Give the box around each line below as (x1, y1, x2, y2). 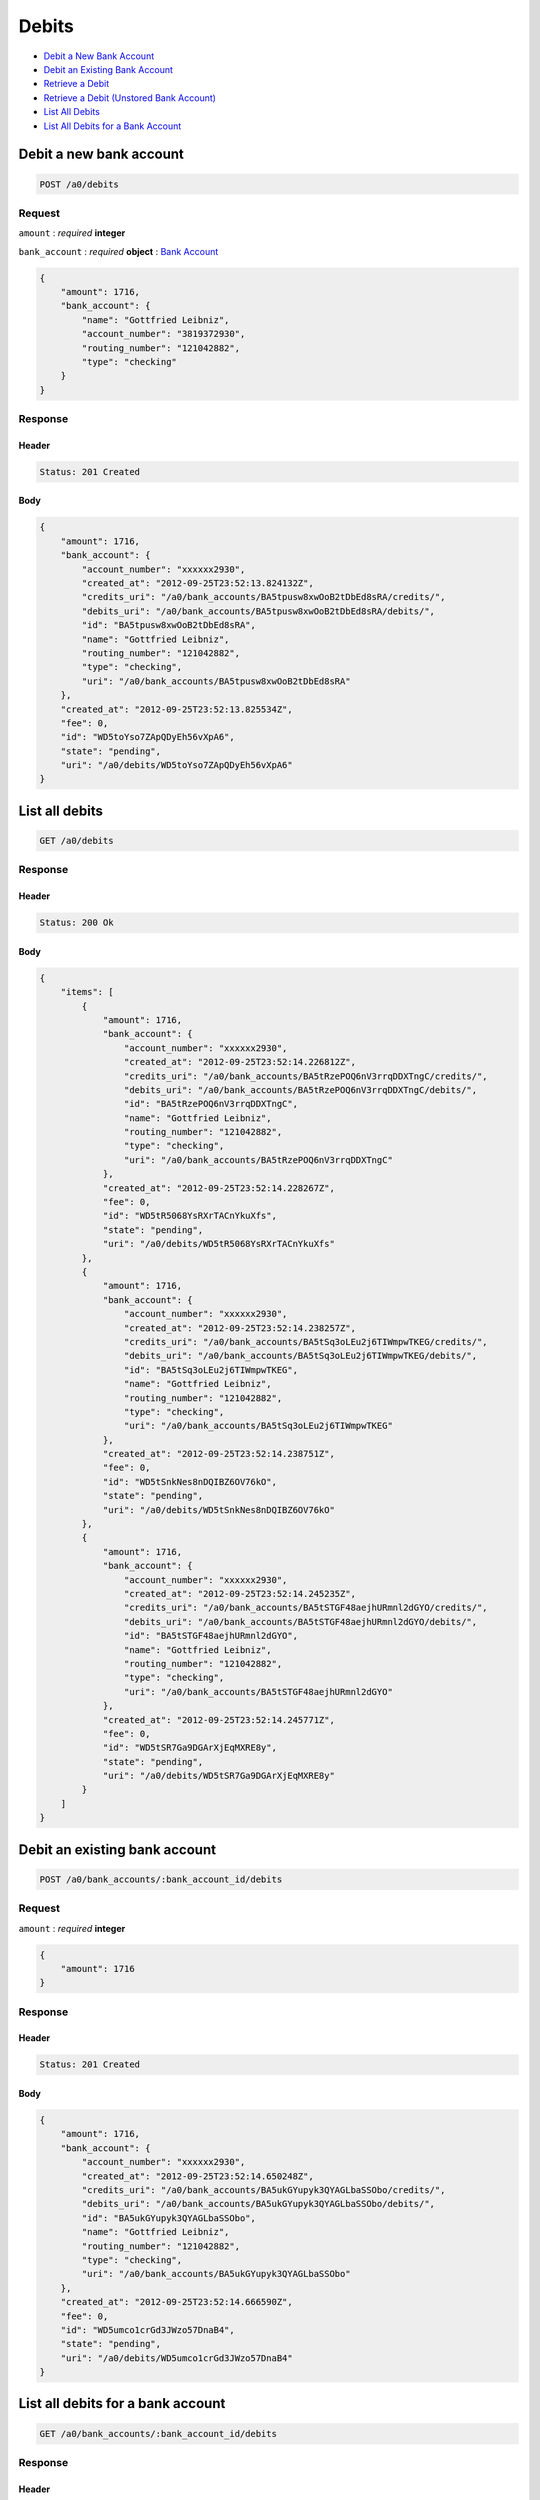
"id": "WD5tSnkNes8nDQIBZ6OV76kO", (102, 1476, 277, 1487)
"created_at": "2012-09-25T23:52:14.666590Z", (60, 2296, 294, 2308)
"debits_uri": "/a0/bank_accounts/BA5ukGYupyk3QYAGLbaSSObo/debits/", (81, 2198, 435, 2210)
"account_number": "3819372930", (81, 328, 246, 340)
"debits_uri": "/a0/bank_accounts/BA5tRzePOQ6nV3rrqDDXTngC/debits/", (123, 1084, 478, 1095)
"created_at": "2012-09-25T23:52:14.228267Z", (102, 1182, 335, 1194)
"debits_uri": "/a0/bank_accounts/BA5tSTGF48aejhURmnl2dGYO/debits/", (123, 1616, 478, 1627)
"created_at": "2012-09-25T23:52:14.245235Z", (123, 1588, 357, 1599)
